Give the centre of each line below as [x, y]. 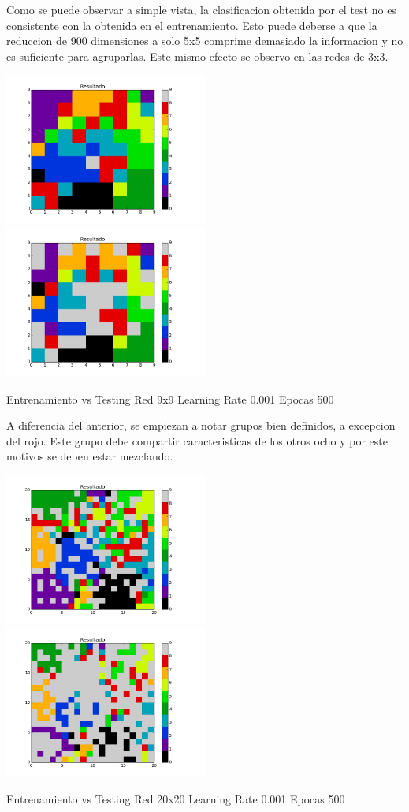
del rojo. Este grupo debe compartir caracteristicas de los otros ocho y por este [197, 440]
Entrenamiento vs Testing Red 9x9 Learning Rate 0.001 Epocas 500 [170, 399]
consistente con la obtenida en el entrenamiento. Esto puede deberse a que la [192, 25]
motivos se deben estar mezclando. [90, 456]
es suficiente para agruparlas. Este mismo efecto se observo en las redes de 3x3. [197, 56]
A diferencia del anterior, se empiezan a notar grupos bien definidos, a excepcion [201, 425]
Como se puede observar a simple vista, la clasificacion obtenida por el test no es [201, 9]
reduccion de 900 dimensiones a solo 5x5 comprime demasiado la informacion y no [205, 41]
